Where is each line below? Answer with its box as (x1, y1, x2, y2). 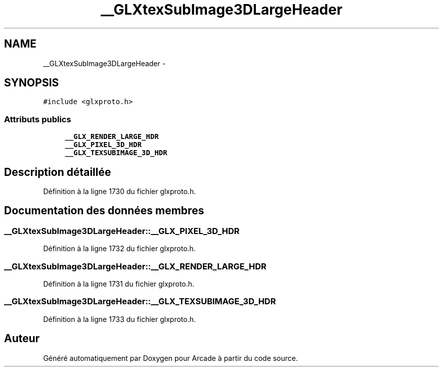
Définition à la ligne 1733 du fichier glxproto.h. (43, 314, 196, 323)
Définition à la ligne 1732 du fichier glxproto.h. (43, 244, 196, 253)
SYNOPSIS (4, 76, 59, 89)
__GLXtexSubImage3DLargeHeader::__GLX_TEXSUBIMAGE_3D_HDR (4, 296, 276, 307)
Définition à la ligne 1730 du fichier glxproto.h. (43, 187, 196, 196)
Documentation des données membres (4, 204, 204, 217)
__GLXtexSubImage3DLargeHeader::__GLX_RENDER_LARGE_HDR (4, 261, 267, 271)
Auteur (4, 332, 40, 345)
